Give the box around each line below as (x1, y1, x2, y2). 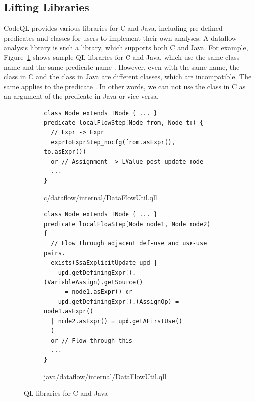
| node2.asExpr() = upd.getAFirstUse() (51, 317, 183, 325)
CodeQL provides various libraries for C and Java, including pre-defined (4, 23, 223, 33)
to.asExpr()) (44, 148, 86, 156)
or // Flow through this (51, 337, 132, 344)
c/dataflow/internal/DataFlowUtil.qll (44, 192, 157, 202)
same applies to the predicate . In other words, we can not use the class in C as (4, 81, 246, 91)
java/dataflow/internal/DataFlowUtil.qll (44, 371, 167, 381)
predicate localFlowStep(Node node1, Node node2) (44, 220, 211, 228)
